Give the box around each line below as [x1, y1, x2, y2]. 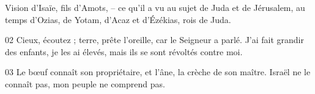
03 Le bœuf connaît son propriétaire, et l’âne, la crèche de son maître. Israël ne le [5, 65, 311, 78]
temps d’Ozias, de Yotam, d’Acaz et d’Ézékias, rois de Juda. [5, 13, 231, 25]
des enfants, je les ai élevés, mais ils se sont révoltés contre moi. [5, 45, 243, 58]
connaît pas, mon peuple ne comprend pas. [5, 77, 165, 90]
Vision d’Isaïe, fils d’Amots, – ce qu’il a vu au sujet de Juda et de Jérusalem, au [5, 1, 305, 13]
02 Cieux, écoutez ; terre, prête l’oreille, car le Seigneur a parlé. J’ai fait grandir [5, 33, 304, 46]
